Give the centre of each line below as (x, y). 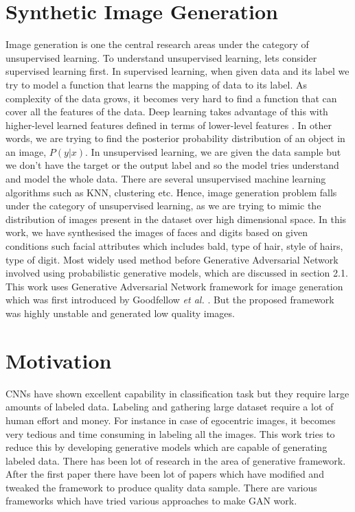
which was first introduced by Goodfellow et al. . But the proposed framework (170, 300)
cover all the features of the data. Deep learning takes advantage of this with (167, 112)
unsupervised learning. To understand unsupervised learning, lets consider (161, 57)
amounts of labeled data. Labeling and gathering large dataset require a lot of (170, 407)
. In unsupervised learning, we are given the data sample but (213, 151)
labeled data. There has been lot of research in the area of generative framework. (176, 460)
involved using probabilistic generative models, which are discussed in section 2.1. (177, 273)
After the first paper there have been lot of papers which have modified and (165, 474)
